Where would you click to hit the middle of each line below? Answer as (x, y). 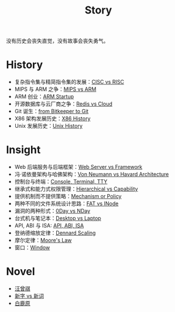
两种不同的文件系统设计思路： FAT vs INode (66, 204)
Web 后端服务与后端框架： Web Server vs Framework (78, 167)
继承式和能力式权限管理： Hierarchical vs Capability (76, 189)
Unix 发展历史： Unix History (49, 126)
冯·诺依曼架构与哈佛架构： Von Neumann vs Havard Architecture (92, 174)
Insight (23, 150)
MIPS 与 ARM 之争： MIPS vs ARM (55, 89)
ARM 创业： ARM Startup (44, 97)
